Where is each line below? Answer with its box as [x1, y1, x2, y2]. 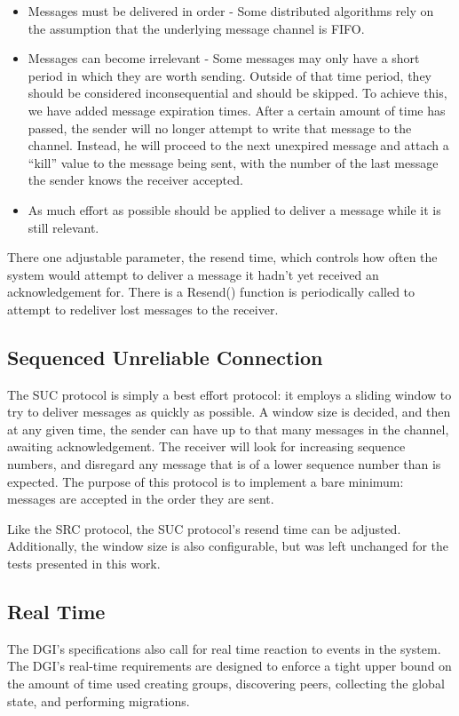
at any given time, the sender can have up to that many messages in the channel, [7, 419, 449, 438]
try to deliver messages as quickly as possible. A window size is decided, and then [7, 402, 451, 421]
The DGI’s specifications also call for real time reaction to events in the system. [7, 639, 441, 657]
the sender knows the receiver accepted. [28, 171, 243, 189]
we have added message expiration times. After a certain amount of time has [28, 100, 446, 119]
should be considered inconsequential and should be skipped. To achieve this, [28, 84, 447, 102]
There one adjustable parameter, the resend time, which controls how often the [7, 248, 438, 267]
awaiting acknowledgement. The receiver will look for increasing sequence [7, 437, 406, 456]
